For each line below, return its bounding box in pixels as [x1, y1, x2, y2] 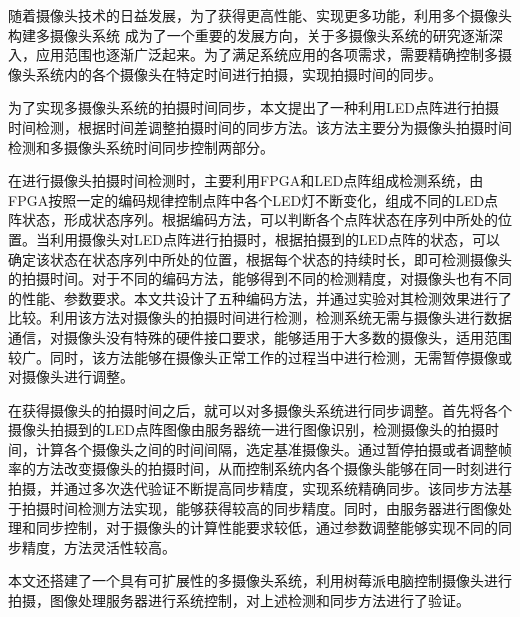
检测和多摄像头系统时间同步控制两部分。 [8, 136, 274, 157]
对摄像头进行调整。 [8, 366, 134, 387]
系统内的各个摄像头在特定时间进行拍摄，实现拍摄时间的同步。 [35, 63, 442, 84]
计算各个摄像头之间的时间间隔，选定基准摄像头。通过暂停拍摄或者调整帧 [35, 438, 512, 459]
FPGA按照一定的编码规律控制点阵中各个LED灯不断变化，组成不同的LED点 [8, 189, 499, 210]
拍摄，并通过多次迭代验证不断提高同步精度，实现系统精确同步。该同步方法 [8, 478, 498, 499]
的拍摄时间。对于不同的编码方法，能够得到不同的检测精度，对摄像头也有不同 [8, 268, 512, 289]
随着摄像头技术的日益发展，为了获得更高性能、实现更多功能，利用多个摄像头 [8, 5, 512, 25]
